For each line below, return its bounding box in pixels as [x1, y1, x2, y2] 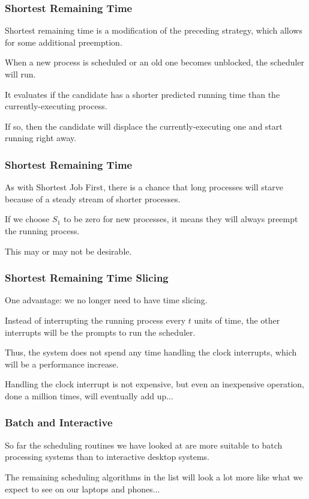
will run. [5, 68, 36, 80]
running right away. [5, 132, 77, 144]
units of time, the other [194, 313, 280, 326]
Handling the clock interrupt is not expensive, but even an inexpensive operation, [5, 378, 304, 390]
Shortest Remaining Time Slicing [5, 270, 169, 285]
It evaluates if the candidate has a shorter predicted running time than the [5, 88, 280, 100]
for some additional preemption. [5, 35, 122, 48]
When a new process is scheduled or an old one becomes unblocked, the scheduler [5, 56, 305, 68]
